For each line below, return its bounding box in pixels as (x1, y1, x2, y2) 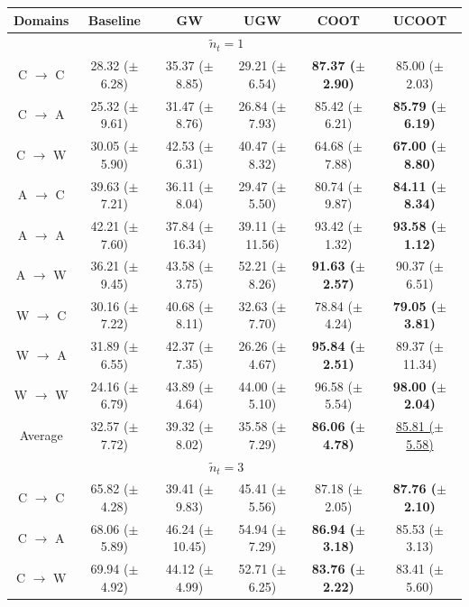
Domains (14, 10, 69, 29)
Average (19, 425, 63, 444)
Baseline (87, 10, 141, 29)
